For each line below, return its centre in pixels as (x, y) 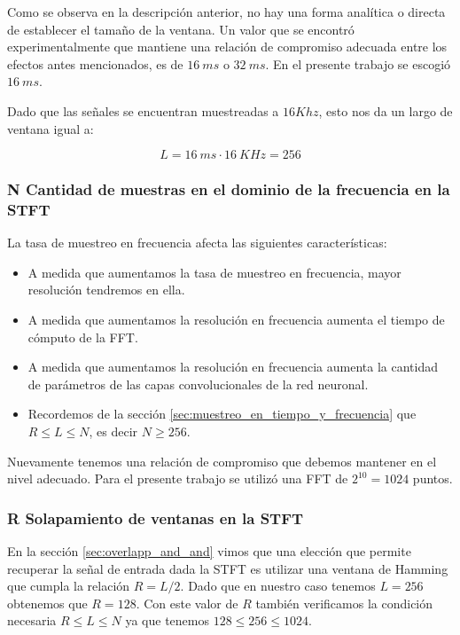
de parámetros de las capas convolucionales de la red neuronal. (198, 384)
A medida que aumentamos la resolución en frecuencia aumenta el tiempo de (236, 320)
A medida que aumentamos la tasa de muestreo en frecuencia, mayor (214, 272)
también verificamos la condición (344, 603)
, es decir (113, 431)
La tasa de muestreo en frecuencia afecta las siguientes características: (197, 243)
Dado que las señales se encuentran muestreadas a (143, 110)
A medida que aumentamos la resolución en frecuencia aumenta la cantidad (233, 367)
